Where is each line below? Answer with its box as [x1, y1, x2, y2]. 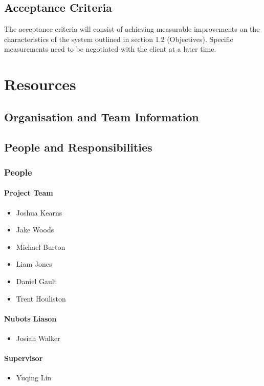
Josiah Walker [16, 332, 60, 343]
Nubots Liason [4, 313, 57, 324]
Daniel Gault [16, 275, 57, 286]
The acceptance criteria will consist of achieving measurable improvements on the [4, 24, 260, 34]
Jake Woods [16, 224, 54, 235]
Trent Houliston [16, 293, 66, 304]
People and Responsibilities [4, 139, 152, 155]
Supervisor [4, 353, 43, 363]
